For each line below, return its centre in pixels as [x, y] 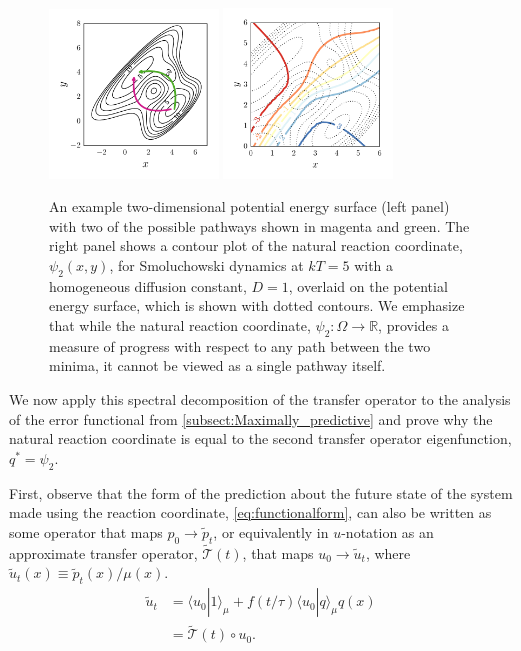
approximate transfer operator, [103, 552]
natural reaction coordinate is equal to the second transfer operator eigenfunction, [260, 438]
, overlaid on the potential [368, 285]
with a [374, 265]
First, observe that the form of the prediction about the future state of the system [261, 492]
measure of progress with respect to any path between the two [240, 345]
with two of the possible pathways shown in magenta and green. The [259, 225]
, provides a [413, 325]
